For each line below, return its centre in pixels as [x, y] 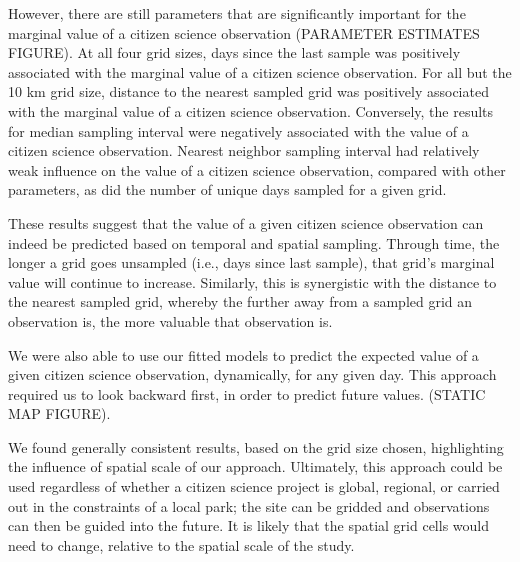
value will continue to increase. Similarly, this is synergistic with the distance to [252, 281]
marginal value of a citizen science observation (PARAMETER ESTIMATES [244, 32]
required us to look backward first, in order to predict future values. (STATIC [247, 393]
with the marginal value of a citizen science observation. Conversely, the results [251, 110]
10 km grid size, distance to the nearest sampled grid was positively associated [248, 91]
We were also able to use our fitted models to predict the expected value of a [243, 354]
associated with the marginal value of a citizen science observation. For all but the [260, 71]
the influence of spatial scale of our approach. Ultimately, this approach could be [255, 466]
